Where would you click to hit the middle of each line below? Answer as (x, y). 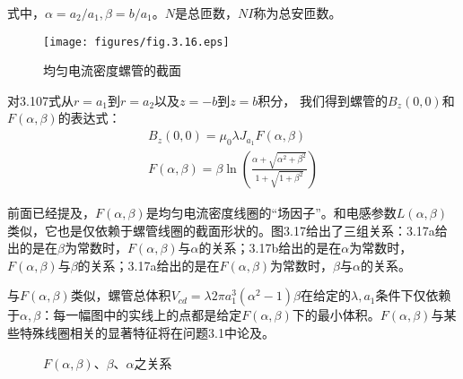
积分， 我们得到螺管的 (323, 100)
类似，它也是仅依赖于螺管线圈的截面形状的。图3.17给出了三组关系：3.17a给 (227, 230)
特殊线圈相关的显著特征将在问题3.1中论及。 (147, 332)
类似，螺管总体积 (121, 295)
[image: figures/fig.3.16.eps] (136, 42)
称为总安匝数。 (297, 13)
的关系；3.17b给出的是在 (270, 248)
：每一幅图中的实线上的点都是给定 (141, 315)
